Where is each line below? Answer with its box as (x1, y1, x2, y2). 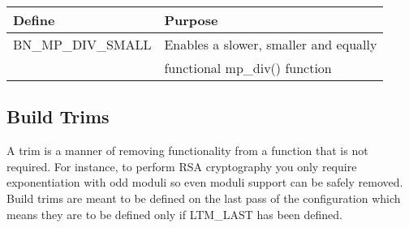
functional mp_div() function (164, 58, 332, 77)
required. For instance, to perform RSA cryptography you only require (6, 157, 357, 174)
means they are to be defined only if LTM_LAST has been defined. (6, 205, 342, 222)
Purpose (164, 11, 218, 29)
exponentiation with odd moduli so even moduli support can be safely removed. (6, 174, 403, 191)
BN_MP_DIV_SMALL (13, 35, 152, 54)
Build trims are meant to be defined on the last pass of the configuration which (6, 189, 401, 206)
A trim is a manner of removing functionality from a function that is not (6, 142, 368, 159)
